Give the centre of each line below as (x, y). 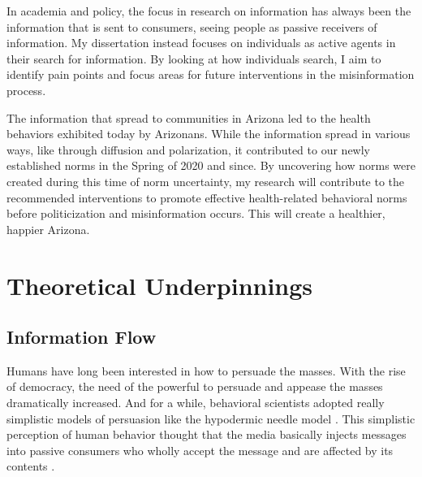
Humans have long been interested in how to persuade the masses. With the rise (206, 370)
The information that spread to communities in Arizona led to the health (189, 117)
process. (26, 90)
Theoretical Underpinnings (160, 285)
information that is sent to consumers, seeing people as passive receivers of (192, 26)
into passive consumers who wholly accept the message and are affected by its (200, 450)
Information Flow (82, 337)
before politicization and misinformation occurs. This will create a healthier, (196, 213)
